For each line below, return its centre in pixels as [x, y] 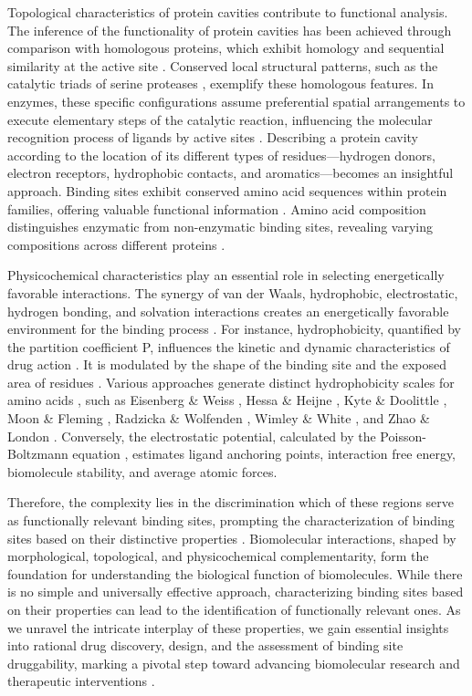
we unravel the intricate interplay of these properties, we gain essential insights [228, 627]
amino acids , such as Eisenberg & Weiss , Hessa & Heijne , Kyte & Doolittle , [227, 400]
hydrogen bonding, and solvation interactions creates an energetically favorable [228, 311]
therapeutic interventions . [81, 681]
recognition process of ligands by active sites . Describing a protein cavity [213, 137]
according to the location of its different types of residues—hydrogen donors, [221, 155]
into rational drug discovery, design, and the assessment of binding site [205, 645]
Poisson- [403, 436]
